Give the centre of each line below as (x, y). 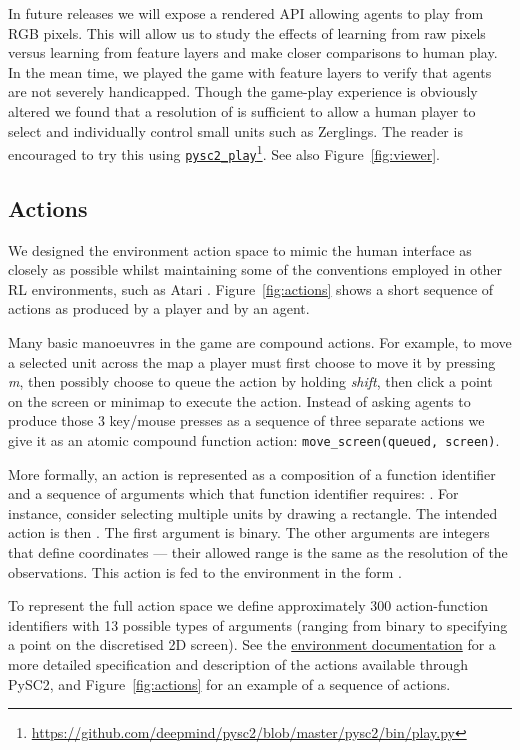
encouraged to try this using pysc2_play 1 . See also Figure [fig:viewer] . (224, 152)
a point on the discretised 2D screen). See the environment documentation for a (252, 644)
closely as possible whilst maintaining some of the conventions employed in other (255, 269)
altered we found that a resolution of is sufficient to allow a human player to (242, 110)
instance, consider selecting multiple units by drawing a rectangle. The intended (253, 512)
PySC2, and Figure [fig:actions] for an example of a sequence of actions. (229, 683)
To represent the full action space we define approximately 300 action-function (248, 605)
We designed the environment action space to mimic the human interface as (240, 249)
